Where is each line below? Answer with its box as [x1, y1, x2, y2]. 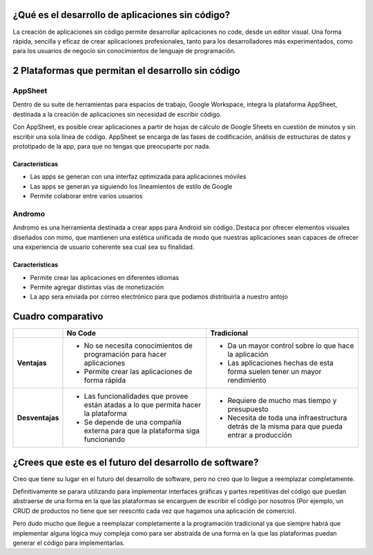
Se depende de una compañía [84, 417, 182, 427]
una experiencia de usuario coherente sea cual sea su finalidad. [12, 243, 195, 252]
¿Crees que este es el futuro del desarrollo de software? [12, 456, 259, 468]
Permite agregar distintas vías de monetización [30, 283, 164, 291]
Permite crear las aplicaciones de [84, 367, 193, 377]
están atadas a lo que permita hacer [84, 400, 202, 410]
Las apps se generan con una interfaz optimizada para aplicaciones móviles [30, 173, 247, 181]
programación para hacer [84, 350, 167, 359]
